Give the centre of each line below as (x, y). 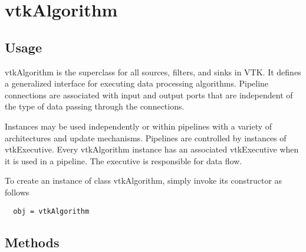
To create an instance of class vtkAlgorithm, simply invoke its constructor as (144, 180)
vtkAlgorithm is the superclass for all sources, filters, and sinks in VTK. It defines (153, 72)
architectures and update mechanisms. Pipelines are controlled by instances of (146, 137)
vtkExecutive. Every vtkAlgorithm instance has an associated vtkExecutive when (152, 149)
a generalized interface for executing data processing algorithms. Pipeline (137, 83)
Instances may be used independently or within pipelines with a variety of (139, 126)
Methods (32, 242)
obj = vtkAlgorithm (51, 211)
